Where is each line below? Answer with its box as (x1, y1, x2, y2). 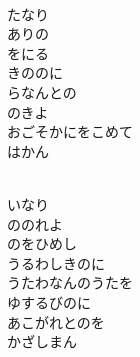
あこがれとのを (7, 311, 105, 332)
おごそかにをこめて (7, 121, 133, 142)
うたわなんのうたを (7, 272, 133, 293)
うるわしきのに (7, 252, 105, 273)
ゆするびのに (7, 291, 91, 312)
